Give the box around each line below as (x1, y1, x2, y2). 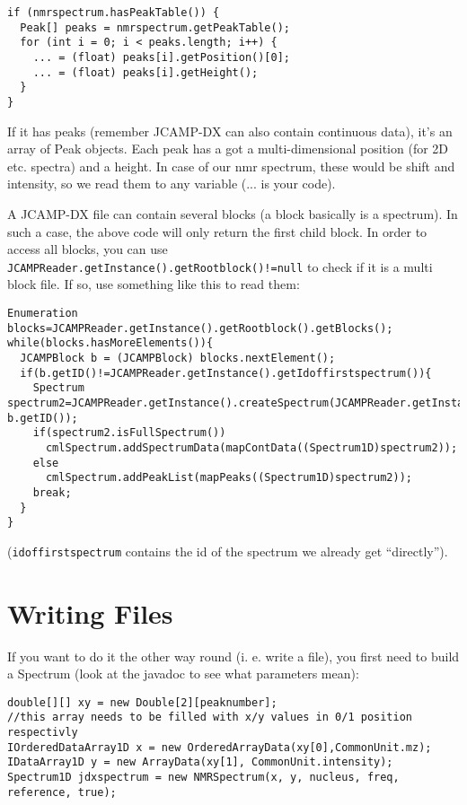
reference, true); (7, 785, 117, 799)
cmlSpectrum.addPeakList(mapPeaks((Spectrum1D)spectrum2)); (45, 471, 413, 485)
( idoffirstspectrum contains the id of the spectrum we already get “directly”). (7, 541, 448, 560)
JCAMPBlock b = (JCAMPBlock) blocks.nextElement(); (20, 351, 336, 364)
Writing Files (7, 594, 173, 631)
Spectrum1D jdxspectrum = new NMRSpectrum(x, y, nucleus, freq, (7, 771, 400, 784)
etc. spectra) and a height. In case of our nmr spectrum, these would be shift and (7, 156, 455, 175)
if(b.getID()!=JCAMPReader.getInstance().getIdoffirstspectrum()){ (20, 366, 432, 380)
